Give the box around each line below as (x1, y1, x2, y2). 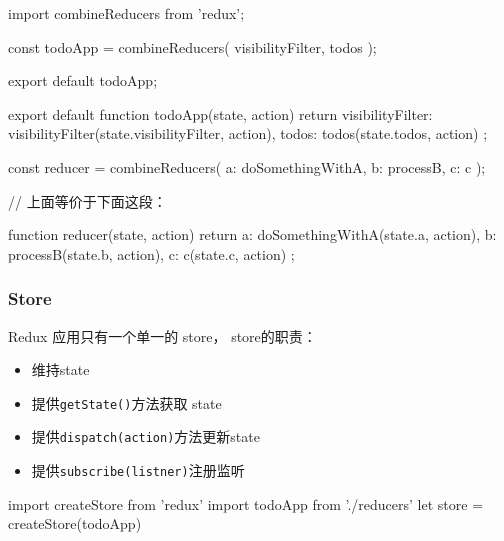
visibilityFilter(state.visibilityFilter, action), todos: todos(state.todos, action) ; (8, 123, 488, 144)
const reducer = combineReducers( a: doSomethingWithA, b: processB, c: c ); (8, 156, 486, 177)
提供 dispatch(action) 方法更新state (31, 426, 260, 447)
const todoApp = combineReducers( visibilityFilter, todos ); (8, 36, 377, 57)
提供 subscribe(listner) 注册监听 (31, 460, 245, 481)
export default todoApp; (8, 70, 158, 91)
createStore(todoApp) (8, 513, 142, 534)
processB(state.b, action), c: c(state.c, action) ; (8, 243, 295, 264)
